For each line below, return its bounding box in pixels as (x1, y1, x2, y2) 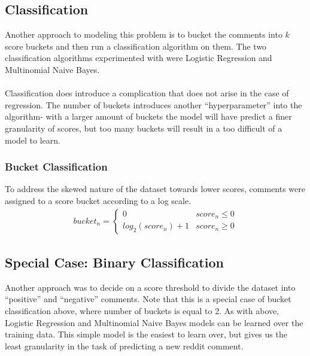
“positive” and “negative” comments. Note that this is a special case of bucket (5, 293, 291, 305)
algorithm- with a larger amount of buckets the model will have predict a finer (5, 110, 292, 123)
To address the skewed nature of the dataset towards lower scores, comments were (5, 182, 306, 195)
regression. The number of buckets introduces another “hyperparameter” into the (5, 98, 302, 111)
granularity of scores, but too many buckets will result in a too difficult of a (5, 121, 282, 134)
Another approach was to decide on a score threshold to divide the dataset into (5, 281, 296, 293)
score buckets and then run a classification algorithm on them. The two (5, 39, 267, 52)
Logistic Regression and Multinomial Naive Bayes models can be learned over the (5, 316, 303, 328)
